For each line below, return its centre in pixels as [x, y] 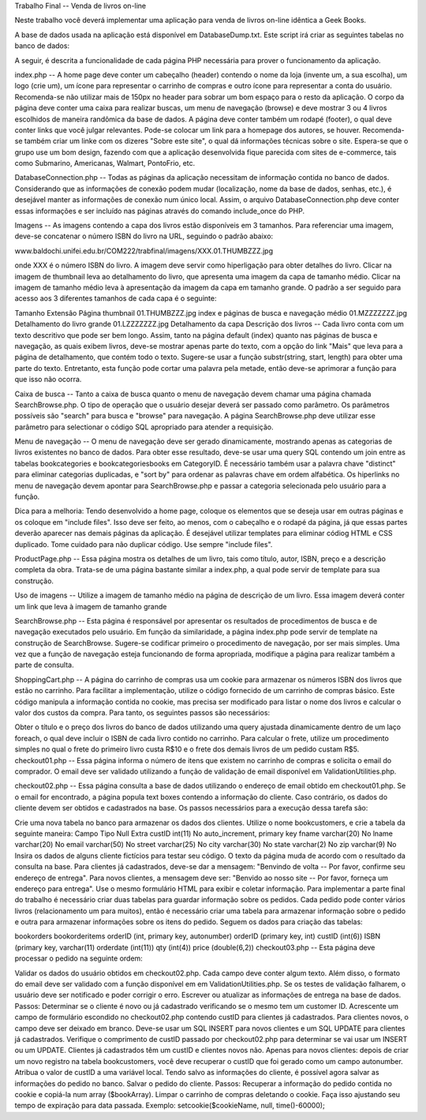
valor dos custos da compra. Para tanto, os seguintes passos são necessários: [142, 713]
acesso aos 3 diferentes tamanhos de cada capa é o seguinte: [116, 298]
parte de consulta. [44, 665]
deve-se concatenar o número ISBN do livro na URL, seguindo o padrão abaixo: [144, 236]
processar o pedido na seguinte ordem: [79, 958]
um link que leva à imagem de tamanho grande [91, 606]
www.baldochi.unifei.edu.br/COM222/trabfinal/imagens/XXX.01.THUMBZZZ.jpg [144, 251]
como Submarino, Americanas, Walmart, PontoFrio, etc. [105, 163]
